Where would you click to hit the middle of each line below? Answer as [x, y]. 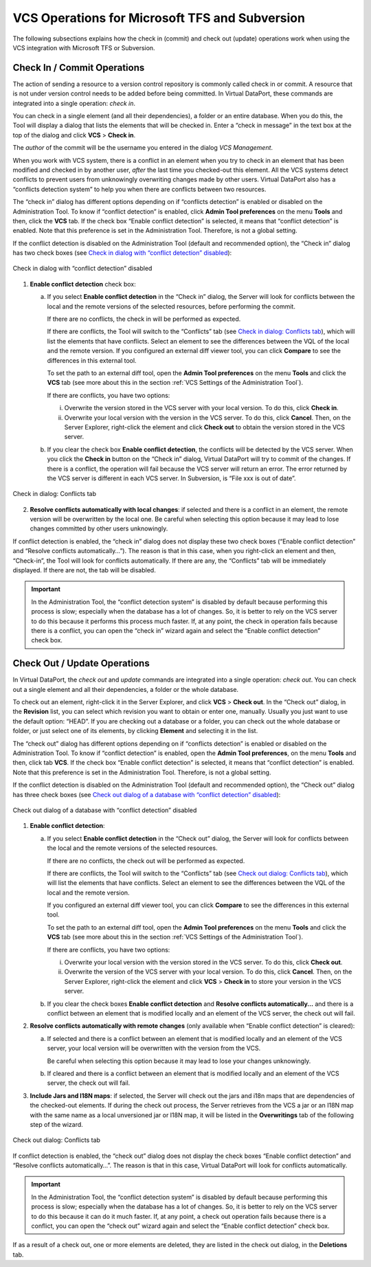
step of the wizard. [57, 1124]
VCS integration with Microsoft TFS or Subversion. [84, 47]
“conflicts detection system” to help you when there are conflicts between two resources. [139, 189]
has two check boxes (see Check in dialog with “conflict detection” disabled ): [122, 253]
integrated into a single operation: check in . [74, 103]
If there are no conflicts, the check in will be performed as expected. [144, 319]
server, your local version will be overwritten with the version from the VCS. [154, 1049]
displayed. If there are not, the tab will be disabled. [84, 570]
